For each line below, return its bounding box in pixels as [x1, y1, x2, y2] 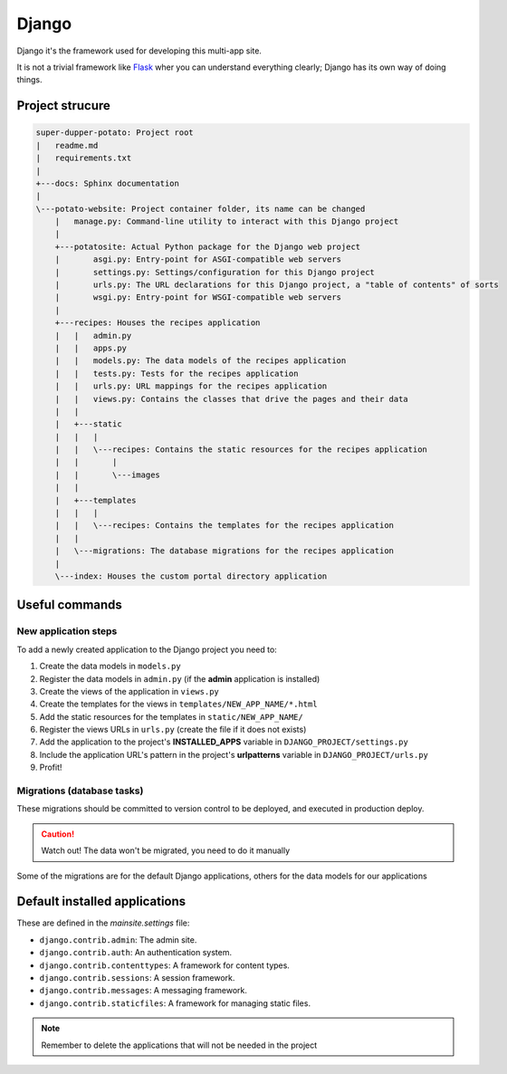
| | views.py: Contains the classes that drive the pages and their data [54, 394, 409, 404]
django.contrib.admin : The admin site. [39, 934, 197, 945]
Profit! [39, 762, 62, 773]
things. [16, 74, 43, 85]
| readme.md [35, 140, 99, 150]
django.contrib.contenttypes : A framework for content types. [39, 960, 290, 971]
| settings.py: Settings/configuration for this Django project [54, 267, 376, 277]
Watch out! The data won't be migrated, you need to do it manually [41, 845, 291, 856]
